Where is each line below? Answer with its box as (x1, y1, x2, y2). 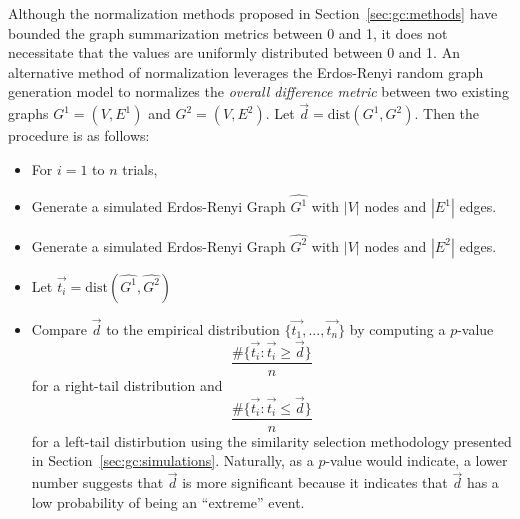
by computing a (349, 319, 446, 340)
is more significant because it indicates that (182, 472, 448, 493)
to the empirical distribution (106, 319, 280, 340)
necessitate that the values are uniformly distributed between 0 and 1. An (8, 42, 460, 63)
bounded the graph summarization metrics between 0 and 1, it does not (8, 22, 448, 43)
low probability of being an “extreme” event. (31, 491, 305, 512)
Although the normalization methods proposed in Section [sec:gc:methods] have (8, 3, 498, 23)
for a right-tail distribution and (31, 374, 223, 395)
